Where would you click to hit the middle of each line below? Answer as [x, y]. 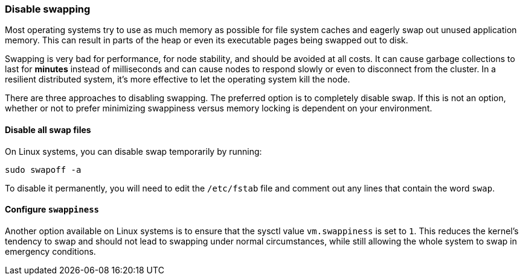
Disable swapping [48, 9]
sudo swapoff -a [43, 170]
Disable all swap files [48, 129]
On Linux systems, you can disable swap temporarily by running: [133, 151]
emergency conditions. [50, 251]
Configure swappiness [52, 210]
